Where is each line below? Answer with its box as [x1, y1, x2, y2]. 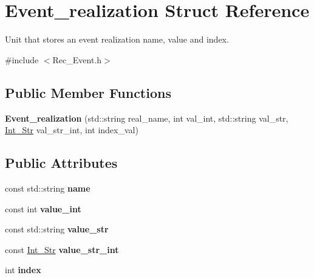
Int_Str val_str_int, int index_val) [5, 123, 138, 136]
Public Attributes [5, 153, 118, 172]
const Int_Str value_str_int [5, 243, 119, 255]
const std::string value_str [5, 223, 109, 235]
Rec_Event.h [52, 53, 102, 66]
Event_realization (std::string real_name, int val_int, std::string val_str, [5, 111, 288, 124]
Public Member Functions [5, 83, 171, 102]
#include [5, 53, 39, 66]
